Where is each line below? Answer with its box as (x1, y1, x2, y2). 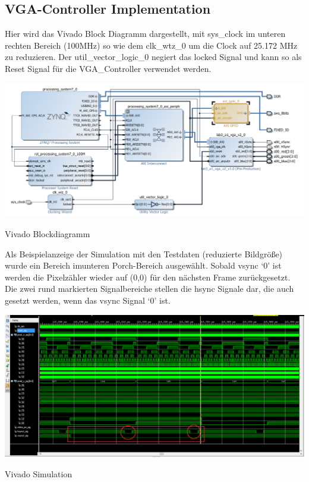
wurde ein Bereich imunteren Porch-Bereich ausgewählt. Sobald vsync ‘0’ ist (5, 259, 282, 272)
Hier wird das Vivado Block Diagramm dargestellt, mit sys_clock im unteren (5, 27, 286, 40)
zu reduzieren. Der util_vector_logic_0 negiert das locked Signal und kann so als (5, 51, 302, 63)
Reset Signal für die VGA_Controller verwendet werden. (5, 62, 212, 74)
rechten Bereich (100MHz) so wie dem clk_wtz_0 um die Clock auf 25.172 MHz (5, 39, 298, 51)
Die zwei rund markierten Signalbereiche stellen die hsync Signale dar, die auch (5, 282, 294, 295)
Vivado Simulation (5, 467, 72, 480)
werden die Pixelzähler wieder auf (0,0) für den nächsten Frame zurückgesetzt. (5, 270, 291, 283)
